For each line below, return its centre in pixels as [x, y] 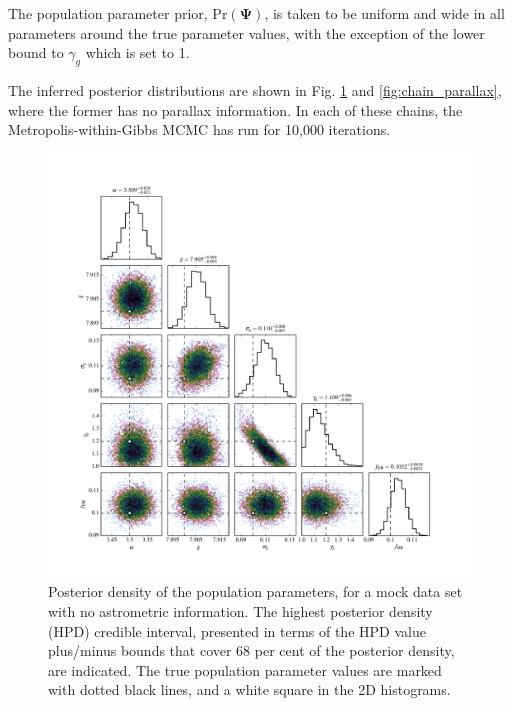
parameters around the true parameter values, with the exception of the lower [246, 32]
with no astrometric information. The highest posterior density [240, 610]
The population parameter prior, [108, 13]
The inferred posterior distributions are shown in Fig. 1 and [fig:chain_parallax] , [255, 89]
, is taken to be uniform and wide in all [384, 13]
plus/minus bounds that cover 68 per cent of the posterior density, [251, 650]
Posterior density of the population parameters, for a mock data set [255, 591]
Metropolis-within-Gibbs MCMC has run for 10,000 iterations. [199, 129]
